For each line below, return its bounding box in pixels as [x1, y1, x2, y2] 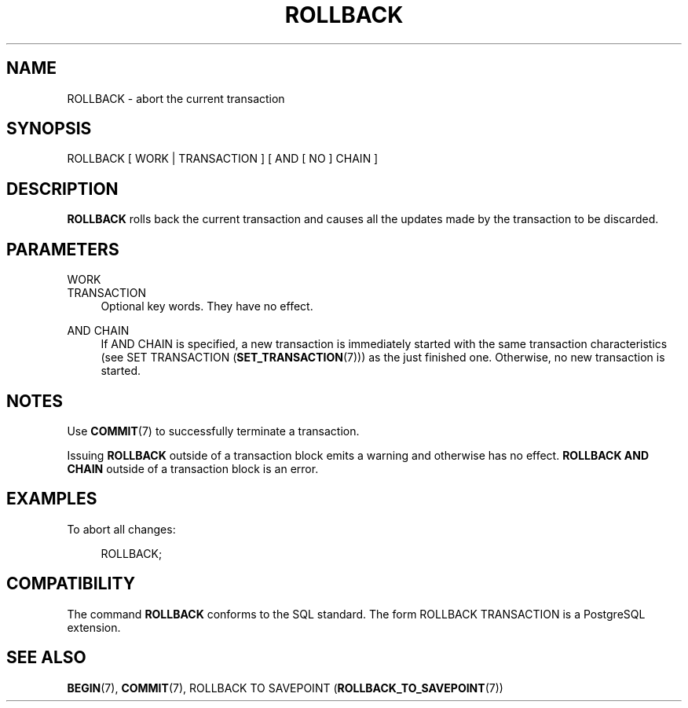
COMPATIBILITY [6, 574, 135, 594]
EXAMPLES [6, 489, 97, 509]
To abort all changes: [67, 522, 176, 536]
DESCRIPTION [6, 178, 119, 199]
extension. [67, 620, 121, 634]
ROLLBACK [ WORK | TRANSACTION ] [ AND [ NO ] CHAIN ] [67, 152, 379, 166]
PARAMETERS [6, 239, 119, 259]
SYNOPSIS [6, 119, 92, 139]
